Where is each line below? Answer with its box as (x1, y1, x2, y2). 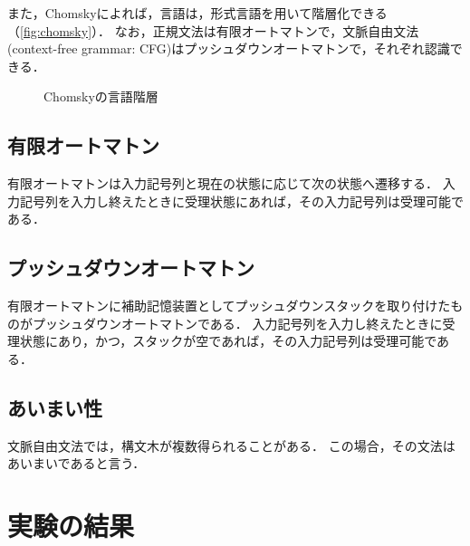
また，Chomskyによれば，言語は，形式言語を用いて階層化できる (7, 4, 388, 22)
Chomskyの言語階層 (43, 87, 158, 106)
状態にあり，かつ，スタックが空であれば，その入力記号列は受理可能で (19, 331, 437, 350)
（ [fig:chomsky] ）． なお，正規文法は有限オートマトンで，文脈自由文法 (7, 21, 419, 40)
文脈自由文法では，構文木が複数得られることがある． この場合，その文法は (7, 436, 456, 455)
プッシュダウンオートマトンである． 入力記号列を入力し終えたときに (32, 313, 443, 332)
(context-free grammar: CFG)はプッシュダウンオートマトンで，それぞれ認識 (7, 39, 450, 58)
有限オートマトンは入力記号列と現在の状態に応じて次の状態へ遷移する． (7, 174, 438, 193)
